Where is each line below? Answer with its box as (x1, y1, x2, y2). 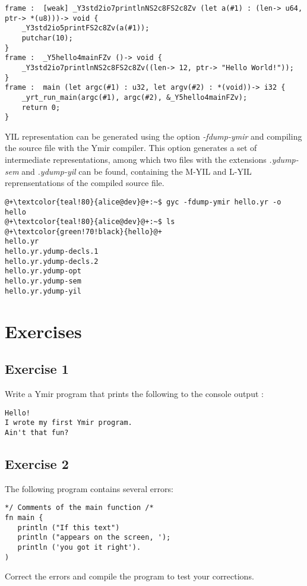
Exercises (5, 319, 82, 343)
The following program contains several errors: (5, 482, 173, 494)
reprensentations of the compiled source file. (5, 177, 164, 189)
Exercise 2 (5, 454, 69, 472)
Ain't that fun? (5, 428, 69, 437)
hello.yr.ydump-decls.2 (5, 257, 99, 266)
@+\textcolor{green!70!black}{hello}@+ (5, 227, 162, 236)
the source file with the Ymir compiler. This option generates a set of (5, 141, 257, 154)
